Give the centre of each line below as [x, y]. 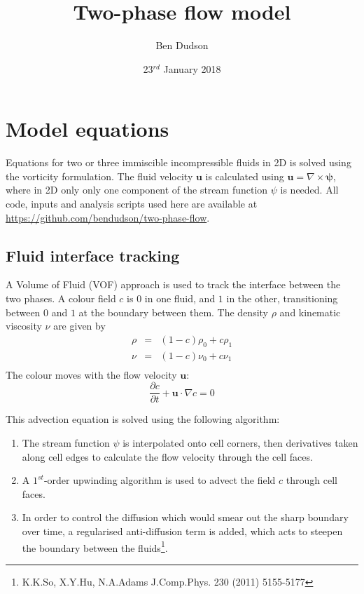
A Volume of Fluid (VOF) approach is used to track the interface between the [173, 284]
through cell [311, 480]
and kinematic [310, 312]
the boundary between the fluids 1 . [95, 546]
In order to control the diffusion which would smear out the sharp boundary [185, 517]
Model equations [87, 129]
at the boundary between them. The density [174, 312]
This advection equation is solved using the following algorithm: [143, 419]
